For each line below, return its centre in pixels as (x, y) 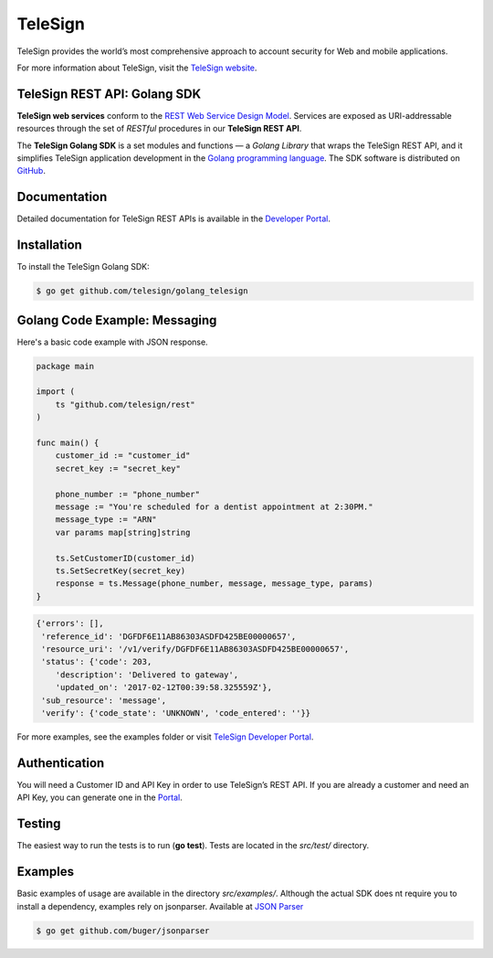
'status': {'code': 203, (97, 662)
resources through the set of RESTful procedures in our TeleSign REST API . (159, 129)
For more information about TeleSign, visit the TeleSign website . (137, 68)
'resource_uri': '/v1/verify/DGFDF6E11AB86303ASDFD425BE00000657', (195, 649)
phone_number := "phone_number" (128, 494)
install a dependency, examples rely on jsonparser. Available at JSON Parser (160, 906)
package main (65, 366)
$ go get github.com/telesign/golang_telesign (142, 291)
